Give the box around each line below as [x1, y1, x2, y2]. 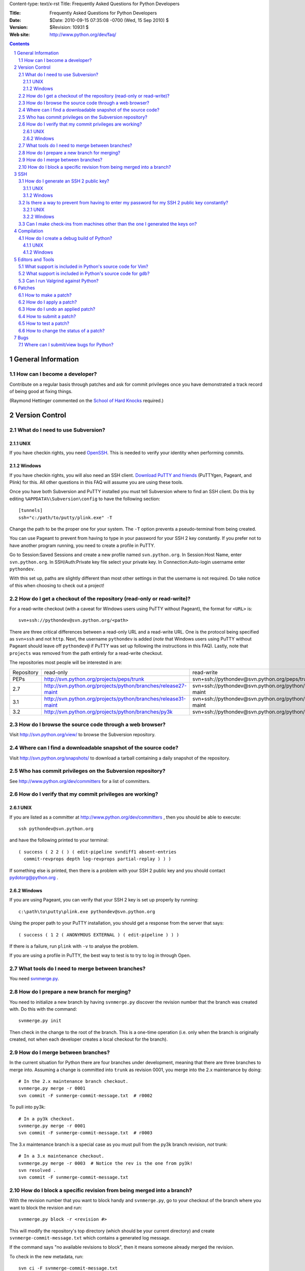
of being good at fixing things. [9, 388, 73, 394]
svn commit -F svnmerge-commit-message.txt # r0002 [18, 1093, 152, 1098]
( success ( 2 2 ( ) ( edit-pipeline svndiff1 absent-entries [18, 849, 177, 855]
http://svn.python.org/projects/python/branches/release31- [44, 695, 186, 702]
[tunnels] [18, 507, 43, 513]
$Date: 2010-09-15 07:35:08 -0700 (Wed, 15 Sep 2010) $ [49, 17, 169, 23]
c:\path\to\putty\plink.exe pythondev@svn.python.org [18, 909, 155, 915]
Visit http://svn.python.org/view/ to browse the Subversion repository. [9, 732, 156, 738]
